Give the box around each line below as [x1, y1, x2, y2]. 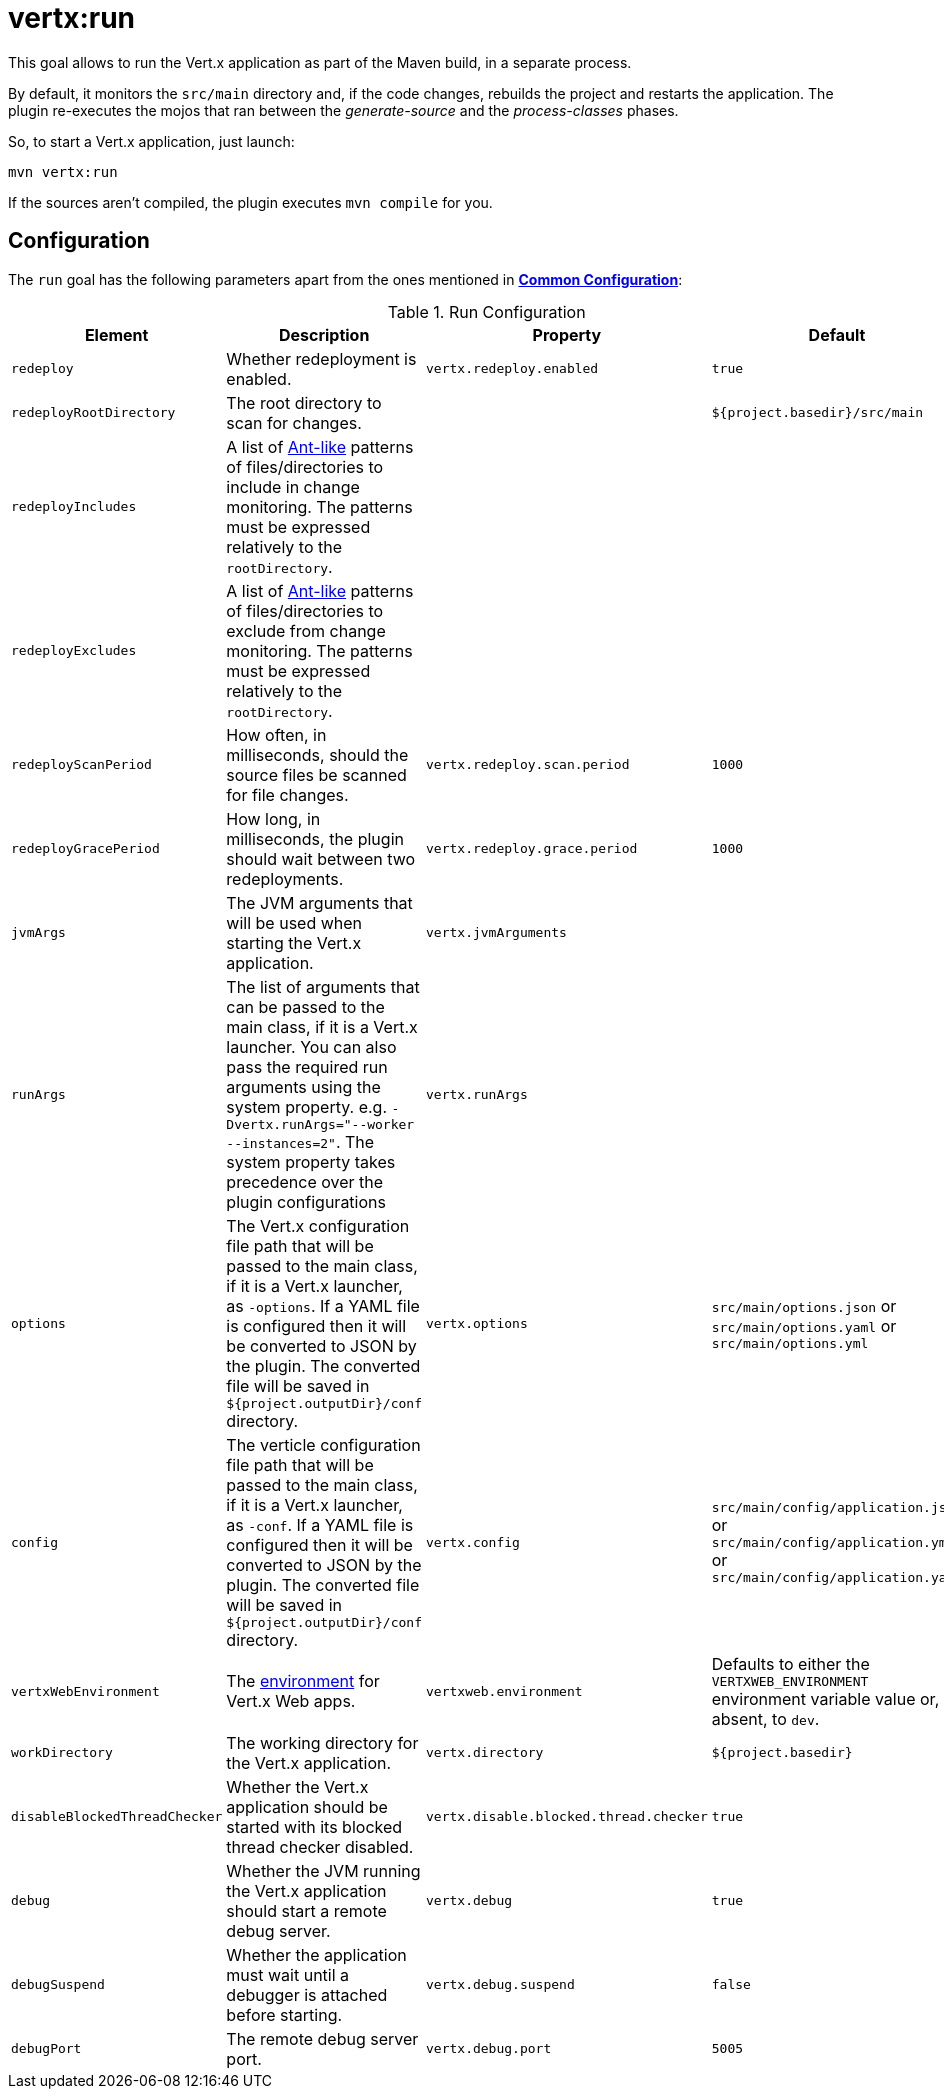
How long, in [226, 808, 321, 829]
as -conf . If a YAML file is [226, 1514, 414, 1535]
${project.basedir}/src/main [711, 405, 924, 421]
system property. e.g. [226, 1096, 387, 1117]
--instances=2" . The [226, 1131, 375, 1152]
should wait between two [226, 848, 416, 869]
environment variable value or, [711, 1688, 940, 1709]
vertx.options [426, 1315, 528, 1331]
